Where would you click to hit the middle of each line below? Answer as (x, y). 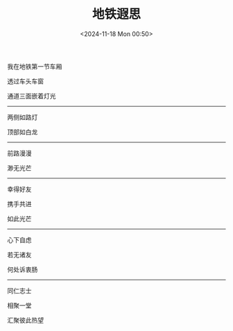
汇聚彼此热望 (25, 320)
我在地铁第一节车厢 (35, 66)
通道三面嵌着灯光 (32, 96)
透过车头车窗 (25, 81)
